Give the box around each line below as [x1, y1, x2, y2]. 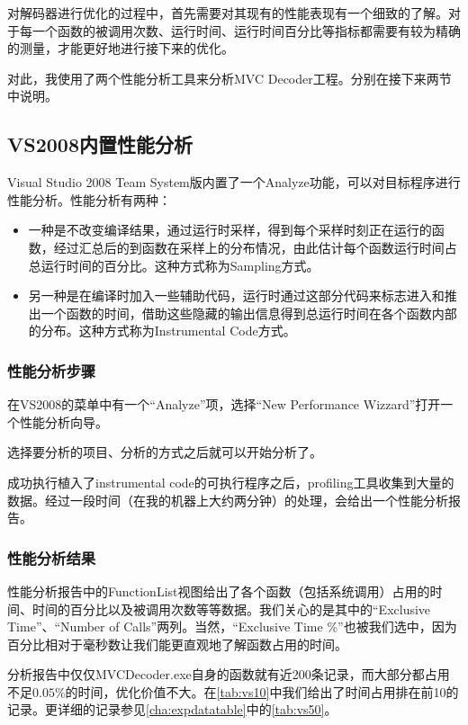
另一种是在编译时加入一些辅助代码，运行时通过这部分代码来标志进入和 [28, 286, 445, 305]
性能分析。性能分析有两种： [7, 190, 171, 209]
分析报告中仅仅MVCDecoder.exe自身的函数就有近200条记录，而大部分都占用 [7, 665, 450, 684]
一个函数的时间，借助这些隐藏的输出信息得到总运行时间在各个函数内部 [40, 303, 457, 322]
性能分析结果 [7, 546, 96, 568]
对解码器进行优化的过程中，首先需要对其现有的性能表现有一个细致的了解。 [7, 4, 448, 22]
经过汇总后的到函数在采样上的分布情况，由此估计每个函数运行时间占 [53, 237, 457, 256]
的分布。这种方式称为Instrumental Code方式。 [28, 321, 296, 340]
